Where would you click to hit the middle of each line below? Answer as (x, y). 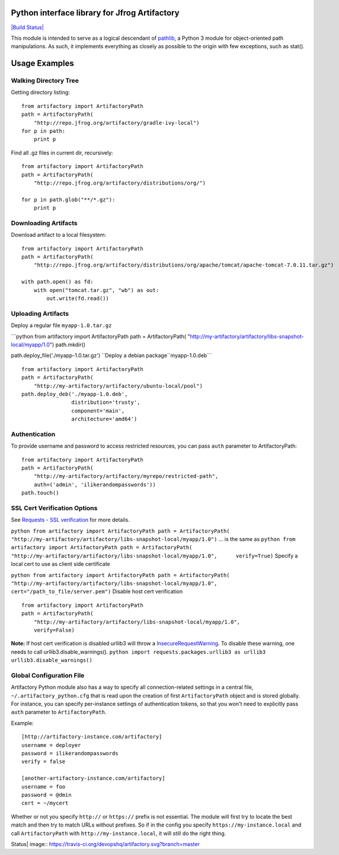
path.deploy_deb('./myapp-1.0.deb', (75, 394)
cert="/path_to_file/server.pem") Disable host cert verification (97, 591)
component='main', (98, 411)
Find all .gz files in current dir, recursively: (62, 153)
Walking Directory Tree (45, 81)
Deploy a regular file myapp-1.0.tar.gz (61, 325)
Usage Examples (42, 63)
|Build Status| (27, 27)
